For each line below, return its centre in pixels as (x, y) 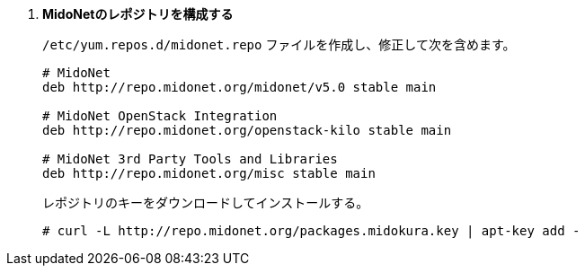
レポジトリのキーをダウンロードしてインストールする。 (206, 203)
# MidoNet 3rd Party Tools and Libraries (190, 159)
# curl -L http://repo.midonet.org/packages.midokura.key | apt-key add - (311, 231)
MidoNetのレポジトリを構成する (138, 14)
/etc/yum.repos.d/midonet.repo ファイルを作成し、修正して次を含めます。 (279, 44)
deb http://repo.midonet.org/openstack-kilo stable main (247, 130)
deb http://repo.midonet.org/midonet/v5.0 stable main (239, 87)
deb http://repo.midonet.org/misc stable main (209, 173)
